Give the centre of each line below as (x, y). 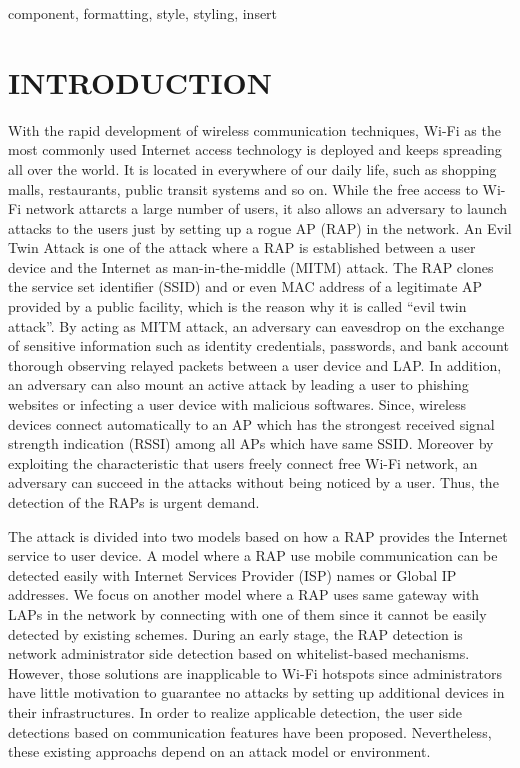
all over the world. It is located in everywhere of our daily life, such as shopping (252, 168)
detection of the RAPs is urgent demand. (134, 502)
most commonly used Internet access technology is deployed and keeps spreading (255, 149)
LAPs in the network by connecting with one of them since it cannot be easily (247, 613)
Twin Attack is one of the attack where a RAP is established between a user (242, 247)
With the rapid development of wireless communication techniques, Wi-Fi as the (254, 129)
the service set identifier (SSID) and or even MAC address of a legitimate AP (245, 286)
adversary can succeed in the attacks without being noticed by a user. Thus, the (253, 482)
